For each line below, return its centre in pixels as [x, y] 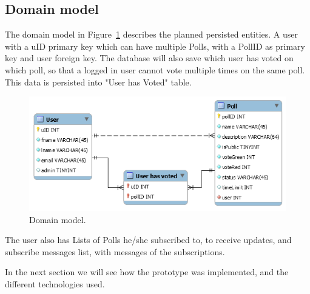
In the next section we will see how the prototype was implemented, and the [147, 272]
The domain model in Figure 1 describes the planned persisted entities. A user [152, 34]
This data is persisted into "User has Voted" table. [98, 82]
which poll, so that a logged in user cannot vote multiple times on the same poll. [155, 69]
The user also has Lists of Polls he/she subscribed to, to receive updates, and [148, 240]
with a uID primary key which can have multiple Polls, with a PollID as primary [155, 46]
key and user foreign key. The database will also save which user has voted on [149, 58]
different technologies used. [55, 284]
